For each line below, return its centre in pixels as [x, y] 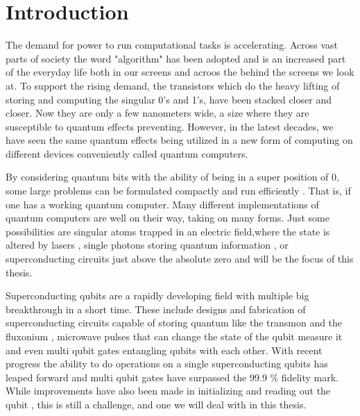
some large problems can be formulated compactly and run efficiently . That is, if [178, 191]
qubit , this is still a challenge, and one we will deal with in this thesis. [156, 404]
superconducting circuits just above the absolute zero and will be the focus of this [180, 259]
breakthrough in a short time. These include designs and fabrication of [156, 309]
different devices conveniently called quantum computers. [127, 153]
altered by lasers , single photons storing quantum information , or [147, 245]
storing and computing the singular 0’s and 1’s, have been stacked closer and [169, 99]
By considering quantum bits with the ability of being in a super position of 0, [172, 177]
